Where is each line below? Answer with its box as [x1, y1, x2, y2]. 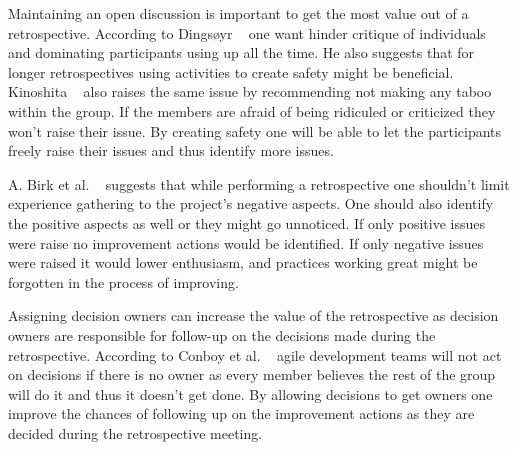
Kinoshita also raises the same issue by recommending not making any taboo [8, 81, 492, 102]
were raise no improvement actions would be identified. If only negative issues [8, 232, 484, 253]
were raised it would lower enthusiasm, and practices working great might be [8, 252, 478, 273]
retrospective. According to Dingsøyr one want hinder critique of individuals [8, 22, 486, 43]
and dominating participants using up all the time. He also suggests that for [8, 42, 475, 63]
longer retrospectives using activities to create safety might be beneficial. [8, 61, 454, 82]
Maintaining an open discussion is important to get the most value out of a [8, 3, 469, 23]
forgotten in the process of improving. [8, 271, 239, 292]
